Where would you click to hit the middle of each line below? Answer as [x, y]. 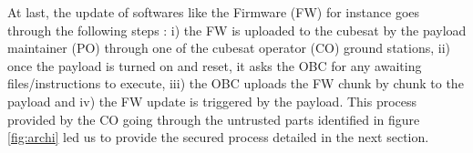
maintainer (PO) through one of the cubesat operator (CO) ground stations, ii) [229, 48]
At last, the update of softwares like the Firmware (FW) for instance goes [214, 12]
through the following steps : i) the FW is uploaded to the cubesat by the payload [237, 30]
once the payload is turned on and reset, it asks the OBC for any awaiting [215, 65]
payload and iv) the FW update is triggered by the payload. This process [212, 101]
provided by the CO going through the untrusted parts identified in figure [214, 119]
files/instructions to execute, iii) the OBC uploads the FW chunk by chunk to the [236, 83]
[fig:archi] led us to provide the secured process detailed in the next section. [218, 137]
